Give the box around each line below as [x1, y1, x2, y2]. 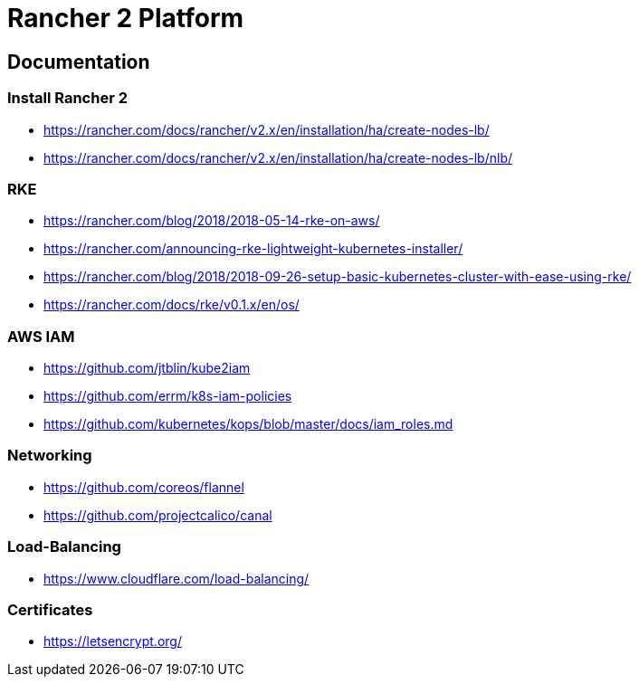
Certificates [7, 600, 93, 619]
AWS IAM [7, 327, 75, 346]
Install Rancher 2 [7, 89, 128, 108]
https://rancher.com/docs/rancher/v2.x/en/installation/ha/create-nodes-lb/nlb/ [43, 149, 513, 166]
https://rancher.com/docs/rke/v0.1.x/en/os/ [43, 297, 300, 313]
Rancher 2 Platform [7, 3, 244, 33]
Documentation [7, 50, 150, 73]
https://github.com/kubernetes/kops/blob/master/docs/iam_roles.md [43, 416, 453, 432]
